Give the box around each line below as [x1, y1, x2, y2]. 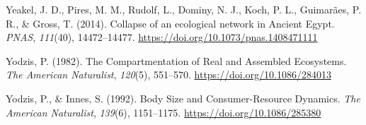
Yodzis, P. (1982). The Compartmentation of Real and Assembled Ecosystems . [6, 53, 347, 68]
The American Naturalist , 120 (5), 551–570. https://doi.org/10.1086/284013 [6, 67, 331, 82]
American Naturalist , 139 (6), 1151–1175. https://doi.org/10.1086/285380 [6, 105, 321, 119]
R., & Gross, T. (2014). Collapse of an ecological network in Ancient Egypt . [6, 16, 335, 30]
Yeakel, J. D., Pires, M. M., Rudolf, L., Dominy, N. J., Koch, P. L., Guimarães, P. [6, 2, 362, 16]
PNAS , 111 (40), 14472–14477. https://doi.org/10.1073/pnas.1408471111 [6, 30, 318, 44]
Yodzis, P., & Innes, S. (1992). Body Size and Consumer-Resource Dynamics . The [6, 90, 360, 105]
